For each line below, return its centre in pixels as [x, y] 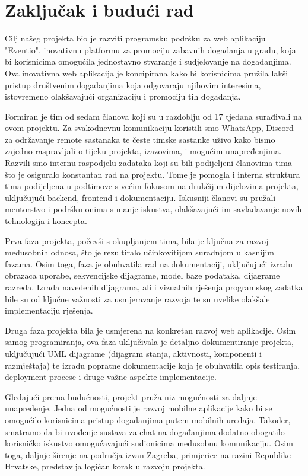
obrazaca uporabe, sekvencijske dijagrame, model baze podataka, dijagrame [142, 275]
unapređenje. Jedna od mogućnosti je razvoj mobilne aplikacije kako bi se [139, 408]
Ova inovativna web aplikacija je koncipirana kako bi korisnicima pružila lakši [147, 73]
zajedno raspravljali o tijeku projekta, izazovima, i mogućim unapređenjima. [143, 151]
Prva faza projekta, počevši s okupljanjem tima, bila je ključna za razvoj [137, 240]
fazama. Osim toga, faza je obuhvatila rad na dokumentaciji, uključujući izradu [149, 263]
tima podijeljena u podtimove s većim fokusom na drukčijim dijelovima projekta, [152, 186]
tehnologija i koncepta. [46, 221]
